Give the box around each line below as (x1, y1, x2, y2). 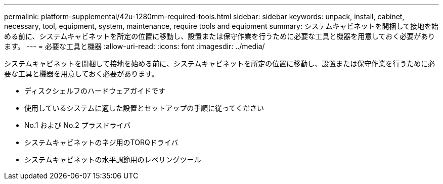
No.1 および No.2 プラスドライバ (24, 121, 131, 129)
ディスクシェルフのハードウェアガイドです (24, 86, 166, 95)
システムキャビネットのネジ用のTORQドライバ (24, 138, 179, 147)
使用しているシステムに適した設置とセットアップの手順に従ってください (24, 104, 264, 112)
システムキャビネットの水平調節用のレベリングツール (24, 155, 201, 164)
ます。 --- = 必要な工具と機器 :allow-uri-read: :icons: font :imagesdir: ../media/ (4, 42, 265, 51)
